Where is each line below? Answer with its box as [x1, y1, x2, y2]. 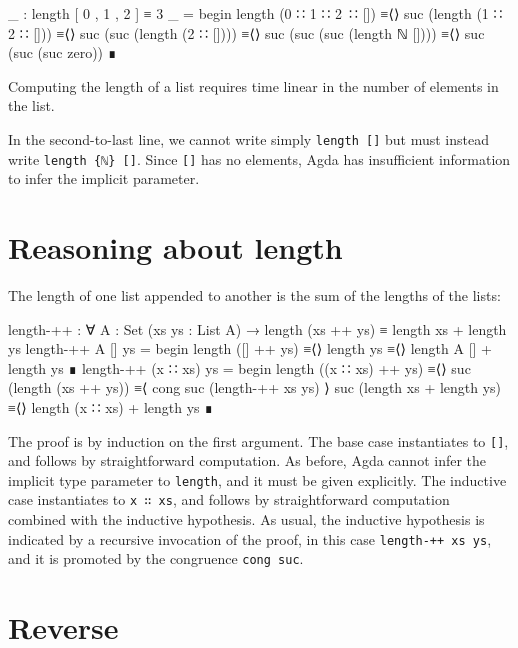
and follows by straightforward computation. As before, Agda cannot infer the [8, 450, 487, 471]
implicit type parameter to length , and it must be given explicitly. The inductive [8, 469, 507, 490]
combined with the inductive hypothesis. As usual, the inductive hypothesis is [8, 509, 485, 530]
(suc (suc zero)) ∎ [8, 42, 117, 63]
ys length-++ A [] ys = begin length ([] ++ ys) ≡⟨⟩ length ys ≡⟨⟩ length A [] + [8, 338, 493, 359]
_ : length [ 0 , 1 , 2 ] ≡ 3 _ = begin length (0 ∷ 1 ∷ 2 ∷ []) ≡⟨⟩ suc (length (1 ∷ [8, 3, 503, 23]
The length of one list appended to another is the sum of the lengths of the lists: [8, 285, 501, 305]
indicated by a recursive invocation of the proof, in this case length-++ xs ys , [8, 528, 492, 549]
